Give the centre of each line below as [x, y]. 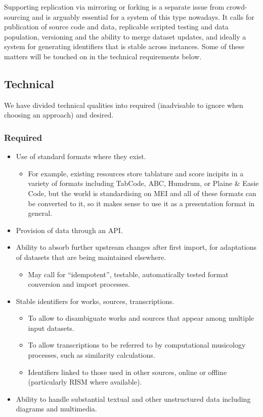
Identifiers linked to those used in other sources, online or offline [127, 372]
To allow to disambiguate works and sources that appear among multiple [141, 318]
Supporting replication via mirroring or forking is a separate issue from [114, 7]
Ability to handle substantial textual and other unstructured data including [133, 399]
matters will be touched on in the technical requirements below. [103, 56]
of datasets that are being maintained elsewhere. [91, 257]
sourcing [17, 16]
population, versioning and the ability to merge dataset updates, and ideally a [125, 36]
